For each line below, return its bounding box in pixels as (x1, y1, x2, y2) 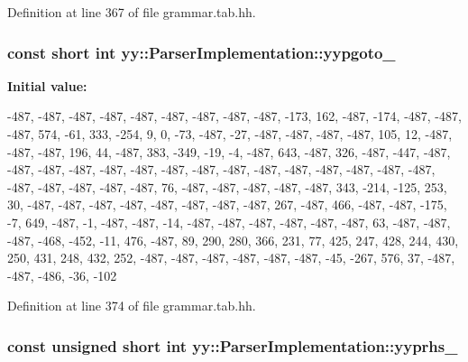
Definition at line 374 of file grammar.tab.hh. (7, 296, 256, 315)
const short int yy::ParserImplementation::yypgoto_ (7, 41, 396, 63)
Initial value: (7, 76, 87, 95)
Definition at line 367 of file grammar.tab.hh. (7, 3, 256, 21)
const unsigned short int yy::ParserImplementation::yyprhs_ (7, 334, 458, 357)
